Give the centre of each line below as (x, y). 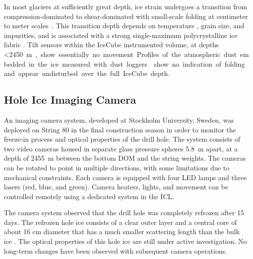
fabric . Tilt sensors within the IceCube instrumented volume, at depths (111, 45)
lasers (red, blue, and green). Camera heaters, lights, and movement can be (116, 187)
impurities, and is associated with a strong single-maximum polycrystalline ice (121, 35)
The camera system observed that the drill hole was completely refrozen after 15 (124, 213)
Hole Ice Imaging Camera (70, 100)
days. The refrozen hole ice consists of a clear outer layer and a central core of (120, 222)
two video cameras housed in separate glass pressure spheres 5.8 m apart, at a (121, 148)
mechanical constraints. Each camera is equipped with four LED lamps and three (125, 177)
